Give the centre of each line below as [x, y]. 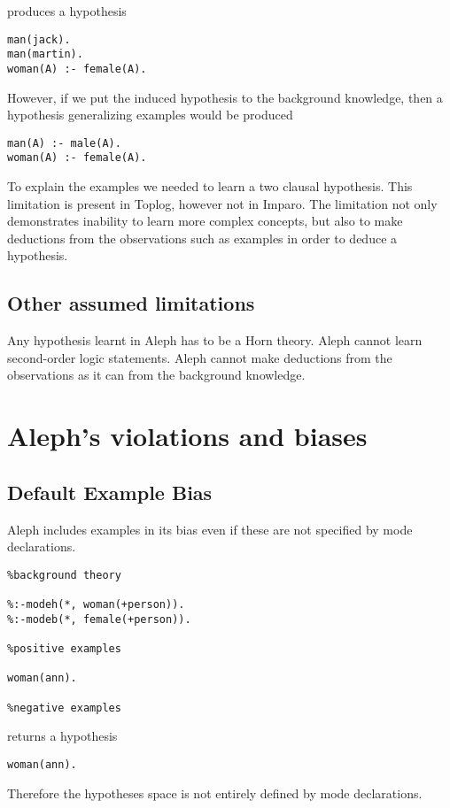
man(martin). [45, 54]
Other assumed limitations [131, 303]
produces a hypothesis [67, 11]
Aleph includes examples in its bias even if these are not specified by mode [210, 529]
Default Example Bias [110, 492]
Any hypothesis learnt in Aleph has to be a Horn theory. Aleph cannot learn [215, 340]
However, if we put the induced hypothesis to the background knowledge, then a [225, 97]
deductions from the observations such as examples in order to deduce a [202, 238]
